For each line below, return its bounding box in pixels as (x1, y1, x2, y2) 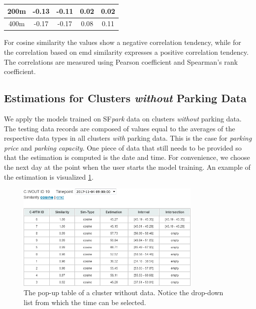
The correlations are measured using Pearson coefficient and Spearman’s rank (4, 56, 238, 67)
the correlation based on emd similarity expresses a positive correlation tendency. (4, 47, 249, 57)
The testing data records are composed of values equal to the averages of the (4, 123, 235, 133)
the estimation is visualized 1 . (4, 171, 94, 182)
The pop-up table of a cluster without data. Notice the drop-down (24, 287, 224, 298)
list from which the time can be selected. (24, 297, 146, 307)
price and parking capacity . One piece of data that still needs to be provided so (4, 142, 242, 153)
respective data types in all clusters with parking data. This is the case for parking (4, 133, 252, 143)
